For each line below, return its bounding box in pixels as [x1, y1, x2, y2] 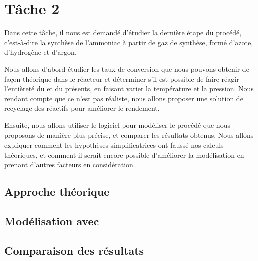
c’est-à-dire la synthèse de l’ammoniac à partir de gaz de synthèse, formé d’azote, [4, 37, 253, 47]
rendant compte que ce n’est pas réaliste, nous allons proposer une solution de [4, 93, 243, 103]
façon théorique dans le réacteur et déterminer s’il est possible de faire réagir [4, 73, 239, 84]
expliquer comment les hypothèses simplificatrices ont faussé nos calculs [4, 140, 224, 150]
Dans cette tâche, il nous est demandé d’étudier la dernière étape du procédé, [4, 27, 242, 38]
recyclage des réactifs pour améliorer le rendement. [4, 103, 160, 113]
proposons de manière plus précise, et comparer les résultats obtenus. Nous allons [4, 129, 254, 140]
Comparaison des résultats [4, 242, 144, 258]
